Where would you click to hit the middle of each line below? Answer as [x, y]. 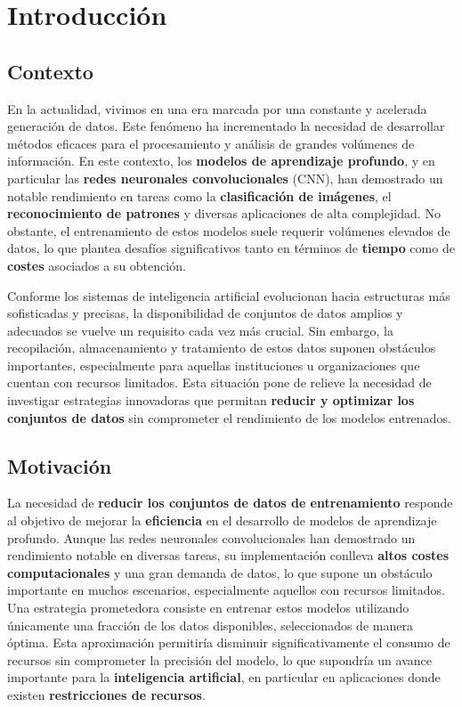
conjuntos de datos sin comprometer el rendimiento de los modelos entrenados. [229, 417]
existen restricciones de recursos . [106, 695]
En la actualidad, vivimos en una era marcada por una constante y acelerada [217, 108]
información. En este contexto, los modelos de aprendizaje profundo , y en [221, 161]
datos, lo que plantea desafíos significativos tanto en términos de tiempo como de [231, 248]
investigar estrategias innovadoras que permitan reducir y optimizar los [211, 400]
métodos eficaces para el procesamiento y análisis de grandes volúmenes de [211, 143]
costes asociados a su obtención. [97, 265]
